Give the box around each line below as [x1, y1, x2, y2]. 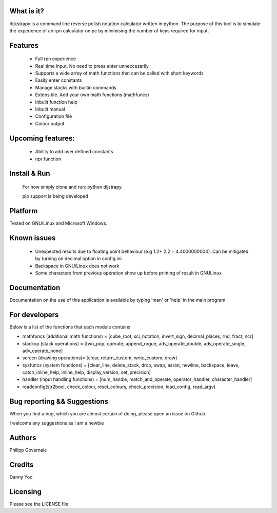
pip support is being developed [22, 193, 88, 199]
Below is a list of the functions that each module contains [9, 324, 131, 330]
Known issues [9, 234, 56, 243]
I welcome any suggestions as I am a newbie [9, 420, 104, 426]
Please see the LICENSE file [9, 501, 69, 507]
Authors [9, 433, 36, 442]
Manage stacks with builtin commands [35, 84, 116, 90]
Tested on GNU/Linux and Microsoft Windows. [9, 220, 108, 226]
